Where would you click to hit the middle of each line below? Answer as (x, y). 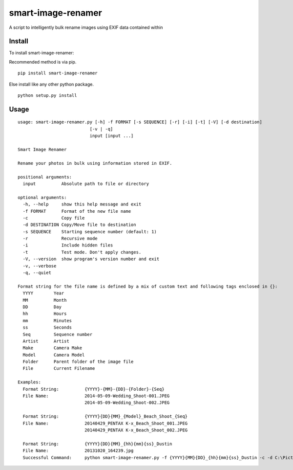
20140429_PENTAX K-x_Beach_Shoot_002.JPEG (136, 430)
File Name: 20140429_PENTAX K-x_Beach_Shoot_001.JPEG (105, 423)
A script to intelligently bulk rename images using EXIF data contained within (86, 27)
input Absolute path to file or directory (86, 184)
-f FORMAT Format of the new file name (77, 211)
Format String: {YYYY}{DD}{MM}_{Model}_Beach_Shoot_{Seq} (105, 416)
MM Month (45, 300)
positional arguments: (45, 177)
